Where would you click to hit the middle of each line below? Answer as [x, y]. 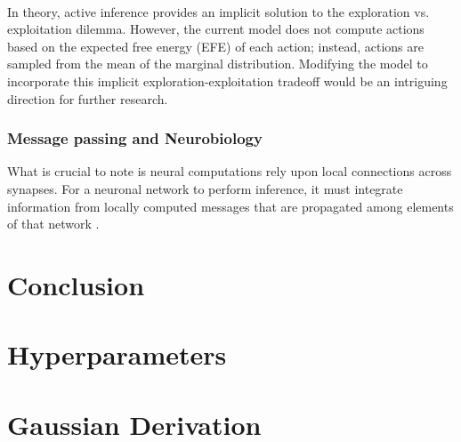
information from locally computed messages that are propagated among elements [230, 206]
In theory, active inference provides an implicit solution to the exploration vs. [218, 11]
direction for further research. [88, 98]
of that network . [53, 224]
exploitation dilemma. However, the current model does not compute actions [216, 29]
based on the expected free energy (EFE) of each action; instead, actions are [215, 46]
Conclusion [76, 284]
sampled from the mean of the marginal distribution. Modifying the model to [218, 64]
